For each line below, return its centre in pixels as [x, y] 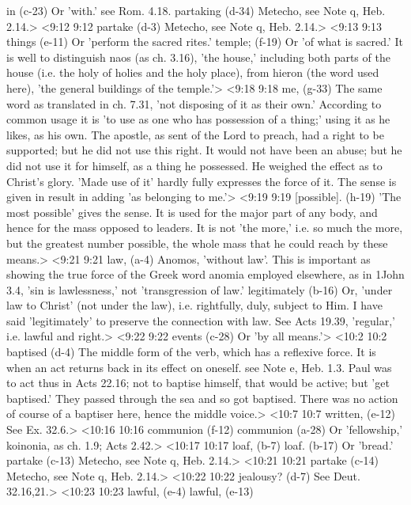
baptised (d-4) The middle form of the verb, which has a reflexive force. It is [191, 352]
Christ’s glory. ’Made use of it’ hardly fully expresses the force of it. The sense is [202, 181]
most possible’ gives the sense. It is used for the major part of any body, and [192, 212]
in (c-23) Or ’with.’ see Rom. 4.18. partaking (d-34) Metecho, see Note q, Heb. [196, 10]
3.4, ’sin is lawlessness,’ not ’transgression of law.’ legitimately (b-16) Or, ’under [200, 289]
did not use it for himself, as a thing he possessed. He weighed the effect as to [194, 165]
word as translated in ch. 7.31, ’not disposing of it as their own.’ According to [194, 103]
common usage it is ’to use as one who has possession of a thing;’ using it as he [198, 119]
